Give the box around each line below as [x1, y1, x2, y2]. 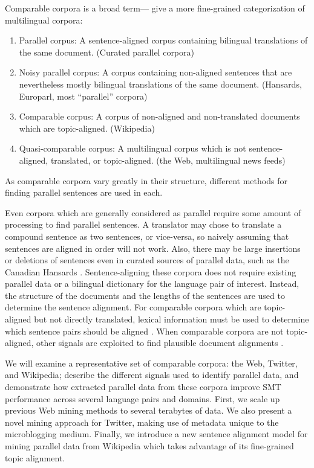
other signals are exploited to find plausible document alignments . [36, 336, 284, 349]
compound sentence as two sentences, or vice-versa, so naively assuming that [5, 229, 289, 242]
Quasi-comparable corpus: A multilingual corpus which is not [19, 142, 246, 155]
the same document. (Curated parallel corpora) [19, 45, 194, 58]
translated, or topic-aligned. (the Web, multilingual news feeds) [50, 153, 286, 166]
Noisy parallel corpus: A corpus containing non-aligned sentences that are [19, 66, 292, 79]
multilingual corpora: [5, 13, 83, 26]
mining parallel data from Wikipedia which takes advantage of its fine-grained [5, 440, 294, 452]
